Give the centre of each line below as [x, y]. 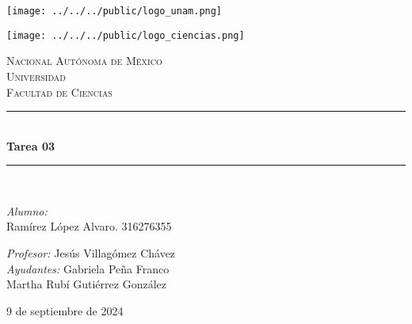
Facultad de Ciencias [59, 91]
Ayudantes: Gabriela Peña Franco [88, 268]
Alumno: [27, 210]
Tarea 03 [31, 145]
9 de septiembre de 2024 [65, 310]
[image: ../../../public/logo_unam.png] [114, 11]
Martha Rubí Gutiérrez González [86, 284]
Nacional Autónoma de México [84, 61]
